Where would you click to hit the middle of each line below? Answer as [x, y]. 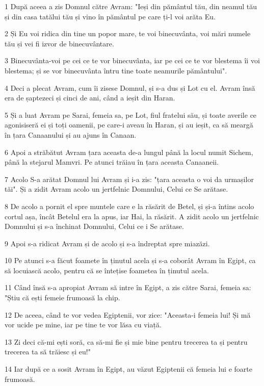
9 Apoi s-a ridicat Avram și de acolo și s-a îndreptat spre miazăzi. [107, 243]
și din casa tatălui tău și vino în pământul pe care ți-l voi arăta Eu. [110, 16]
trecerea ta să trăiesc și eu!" [48, 352]
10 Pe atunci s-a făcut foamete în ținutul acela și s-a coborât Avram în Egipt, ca [130, 260]
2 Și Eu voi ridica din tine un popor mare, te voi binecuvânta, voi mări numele [128, 33]
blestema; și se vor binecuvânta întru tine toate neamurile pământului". [116, 70]
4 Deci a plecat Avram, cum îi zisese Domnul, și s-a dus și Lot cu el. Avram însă [130, 87]
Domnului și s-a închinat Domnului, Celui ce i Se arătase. [94, 226]
